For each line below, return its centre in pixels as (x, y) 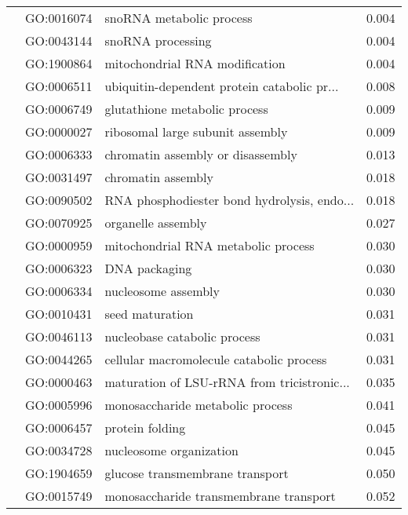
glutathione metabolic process (186, 109)
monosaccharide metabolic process (199, 405)
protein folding (145, 427)
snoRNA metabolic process (178, 18)
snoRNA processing (158, 40)
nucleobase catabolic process (182, 336)
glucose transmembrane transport (197, 473)
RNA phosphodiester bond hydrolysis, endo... (229, 200)
